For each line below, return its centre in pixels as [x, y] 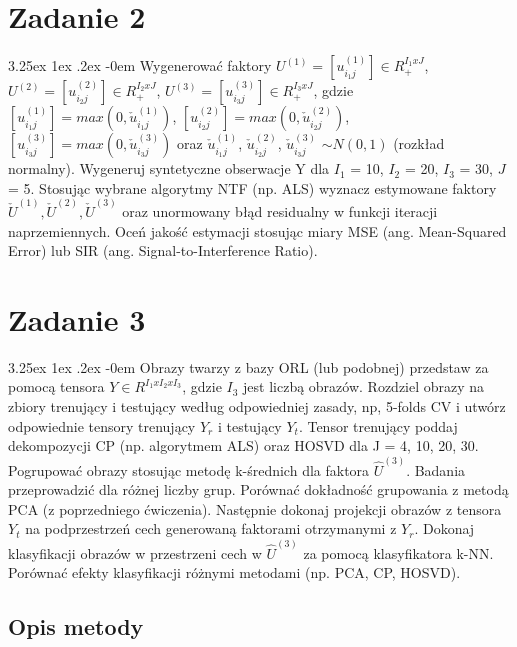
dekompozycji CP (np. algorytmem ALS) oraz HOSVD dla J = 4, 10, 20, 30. [243, 445]
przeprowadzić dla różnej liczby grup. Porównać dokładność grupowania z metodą [258, 489]
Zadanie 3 [77, 318]
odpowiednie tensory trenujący [102, 425]
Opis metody [76, 626]
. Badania [436, 469]
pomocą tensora [56, 386]
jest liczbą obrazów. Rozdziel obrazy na [364, 386]
